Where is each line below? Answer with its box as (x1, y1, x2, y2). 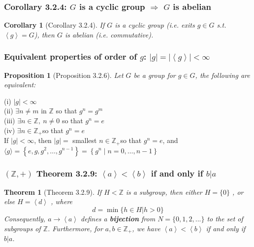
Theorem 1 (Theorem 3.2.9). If (4, 186, 102, 197)
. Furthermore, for (47, 223, 103, 233)
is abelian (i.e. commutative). (64, 29, 154, 39)
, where (51, 196, 73, 207)
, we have (132, 223, 160, 233)
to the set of (207, 213, 243, 223)
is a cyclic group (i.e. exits (115, 20, 195, 30)
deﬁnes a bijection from (81, 213, 156, 223)
